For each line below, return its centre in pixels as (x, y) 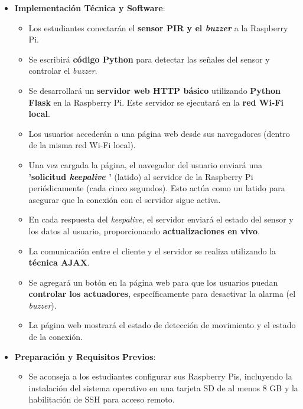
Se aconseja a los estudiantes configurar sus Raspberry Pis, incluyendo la (160, 376)
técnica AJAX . (59, 262)
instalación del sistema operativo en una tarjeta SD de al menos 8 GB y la (163, 387)
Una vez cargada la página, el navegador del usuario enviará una (145, 164)
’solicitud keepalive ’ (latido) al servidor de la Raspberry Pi (141, 176)
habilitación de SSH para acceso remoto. (102, 399)
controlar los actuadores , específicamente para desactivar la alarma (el (162, 294)
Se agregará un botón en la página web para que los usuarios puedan (153, 282)
